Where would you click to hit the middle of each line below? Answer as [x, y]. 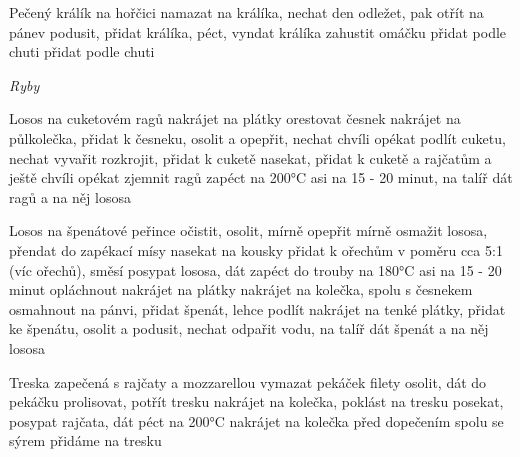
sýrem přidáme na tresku [85, 440]
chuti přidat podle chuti [82, 51]
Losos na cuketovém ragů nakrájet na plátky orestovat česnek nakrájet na [235, 118]
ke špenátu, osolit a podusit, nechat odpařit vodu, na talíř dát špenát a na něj [249, 328]
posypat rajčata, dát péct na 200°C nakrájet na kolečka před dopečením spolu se [256, 420]
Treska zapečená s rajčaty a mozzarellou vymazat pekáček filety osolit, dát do [248, 381]
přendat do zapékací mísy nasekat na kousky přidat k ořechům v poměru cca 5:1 [256, 249]
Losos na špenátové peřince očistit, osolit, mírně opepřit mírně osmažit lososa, [248, 230]
